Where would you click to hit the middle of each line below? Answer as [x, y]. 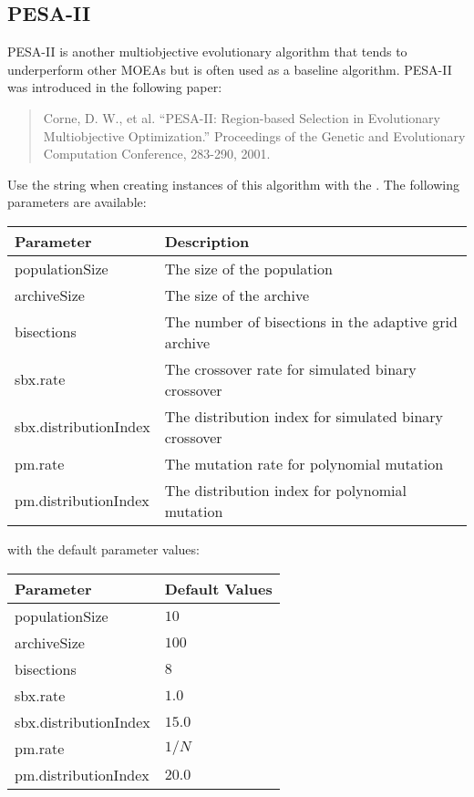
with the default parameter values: [103, 549]
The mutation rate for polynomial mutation [304, 463]
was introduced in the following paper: [115, 87]
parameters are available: [77, 202]
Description [207, 241]
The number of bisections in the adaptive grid [311, 321]
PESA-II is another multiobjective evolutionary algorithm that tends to [207, 52]
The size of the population [248, 268]
